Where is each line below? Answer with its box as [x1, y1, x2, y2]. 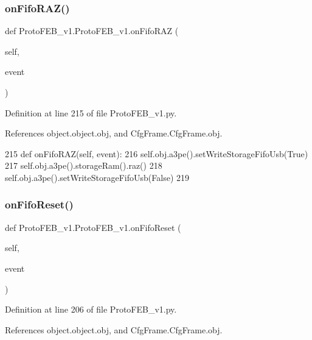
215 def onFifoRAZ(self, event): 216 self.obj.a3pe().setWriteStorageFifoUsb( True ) [5, 147, 308, 160]
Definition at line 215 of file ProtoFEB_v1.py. [5, 106, 177, 119]
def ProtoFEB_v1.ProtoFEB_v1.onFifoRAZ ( [5, 24, 179, 37]
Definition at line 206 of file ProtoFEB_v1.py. [5, 303, 177, 316]
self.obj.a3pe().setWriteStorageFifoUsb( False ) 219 [5, 171, 189, 183]
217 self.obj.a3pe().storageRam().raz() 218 [5, 159, 162, 172]
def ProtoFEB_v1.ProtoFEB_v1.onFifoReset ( [5, 221, 181, 233]
